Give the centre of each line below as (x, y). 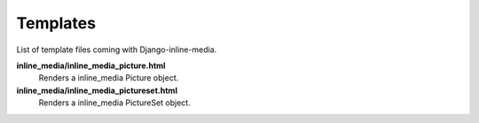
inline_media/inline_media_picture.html (91, 65)
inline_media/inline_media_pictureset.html (97, 90)
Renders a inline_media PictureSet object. (114, 103)
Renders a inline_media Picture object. (109, 78)
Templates (56, 23)
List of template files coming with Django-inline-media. (117, 50)
